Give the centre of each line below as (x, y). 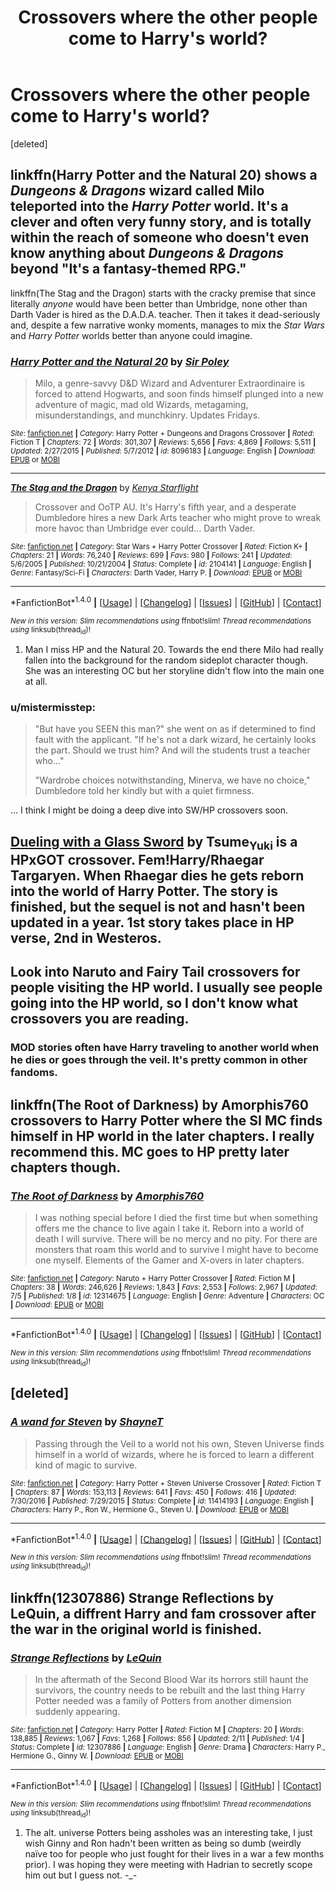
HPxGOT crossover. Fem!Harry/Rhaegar (137, 859)
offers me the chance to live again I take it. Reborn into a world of (169, 1228)
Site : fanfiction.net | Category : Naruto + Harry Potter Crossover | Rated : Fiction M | (153, 1278)
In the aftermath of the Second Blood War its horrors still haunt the (171, 1680)
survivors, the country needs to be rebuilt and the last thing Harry (170, 1690)
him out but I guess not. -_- (81, 1875)
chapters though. (66, 1167)
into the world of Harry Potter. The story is (144, 891)
